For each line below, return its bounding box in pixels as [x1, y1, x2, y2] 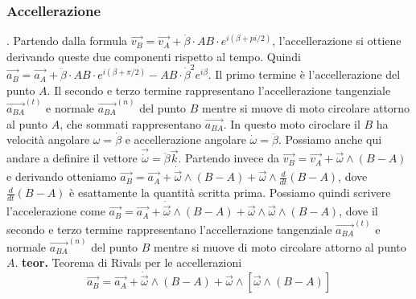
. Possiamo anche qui [278, 131, 382, 148]
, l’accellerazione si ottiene [272, 32, 402, 49]
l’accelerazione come [6, 203, 105, 219]
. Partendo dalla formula [6, 32, 128, 49]
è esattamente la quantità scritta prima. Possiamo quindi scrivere [69, 184, 391, 201]
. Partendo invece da [178, 149, 279, 166]
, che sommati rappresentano [60, 115, 202, 132]
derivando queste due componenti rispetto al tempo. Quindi [6, 47, 301, 64]
